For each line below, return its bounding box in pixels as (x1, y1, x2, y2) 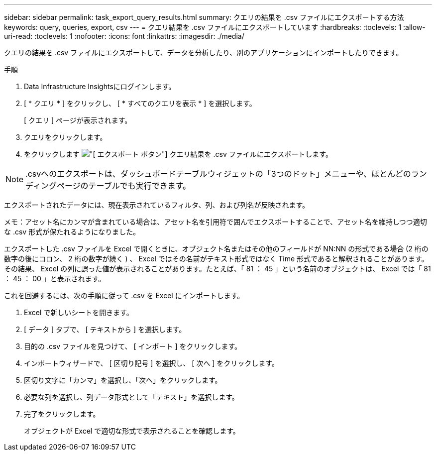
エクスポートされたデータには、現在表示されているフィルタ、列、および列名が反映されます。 (4, 201, 310, 209)
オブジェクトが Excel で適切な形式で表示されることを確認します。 (24, 427, 240, 435)
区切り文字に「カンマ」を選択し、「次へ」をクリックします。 (24, 376, 222, 384)
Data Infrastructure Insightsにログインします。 (24, 82, 176, 91)
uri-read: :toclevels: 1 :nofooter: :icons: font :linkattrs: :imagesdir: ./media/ (4, 32, 244, 40)
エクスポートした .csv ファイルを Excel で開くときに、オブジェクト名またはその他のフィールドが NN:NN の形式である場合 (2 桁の (4, 244, 429, 253)
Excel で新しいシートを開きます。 (24, 308, 133, 317)
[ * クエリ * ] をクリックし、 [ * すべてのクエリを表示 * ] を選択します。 (24, 99, 256, 108)
